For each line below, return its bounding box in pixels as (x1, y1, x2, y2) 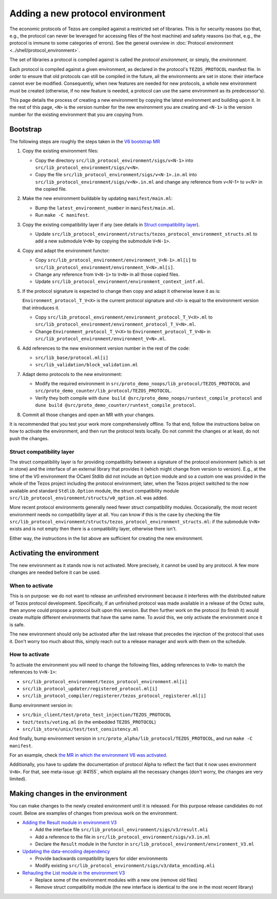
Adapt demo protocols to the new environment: (22, 371, 123, 377)
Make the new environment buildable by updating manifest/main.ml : (22, 195, 173, 201)
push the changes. (9, 435, 49, 441)
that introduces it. (22, 305, 60, 311)
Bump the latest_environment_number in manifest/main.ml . (35, 204, 175, 211)
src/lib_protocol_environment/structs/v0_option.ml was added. (9, 495, 168, 501)
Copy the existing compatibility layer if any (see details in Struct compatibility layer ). (22, 221, 200, 228)
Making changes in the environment (9, 789, 128, 798)
